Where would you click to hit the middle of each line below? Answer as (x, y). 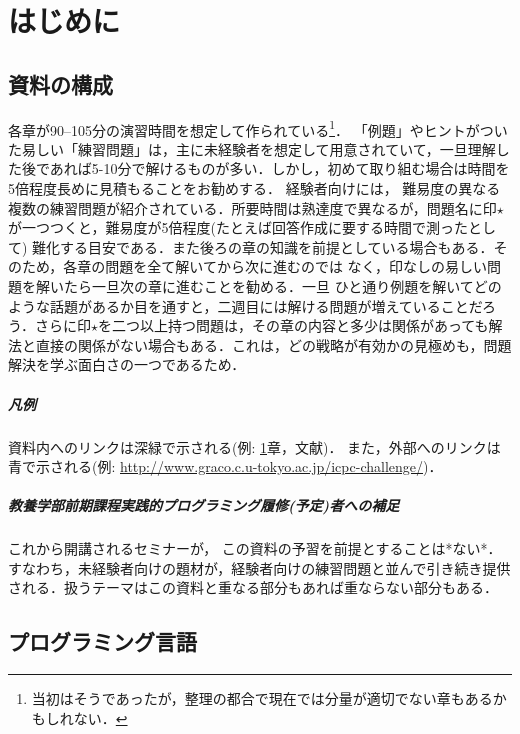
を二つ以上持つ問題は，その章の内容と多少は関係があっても (293, 325)
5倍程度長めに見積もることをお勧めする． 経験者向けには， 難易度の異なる (254, 188)
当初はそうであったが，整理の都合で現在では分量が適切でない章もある (262, 698)
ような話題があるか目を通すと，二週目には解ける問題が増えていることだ (245, 305)
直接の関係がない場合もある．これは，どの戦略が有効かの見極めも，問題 (273, 344)
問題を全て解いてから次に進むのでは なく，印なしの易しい (296, 266)
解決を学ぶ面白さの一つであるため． (127, 364)
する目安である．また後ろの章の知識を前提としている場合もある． (277, 246)
